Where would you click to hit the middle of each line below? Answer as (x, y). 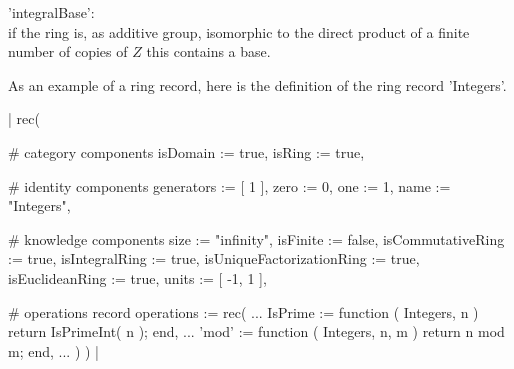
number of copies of (68, 51)
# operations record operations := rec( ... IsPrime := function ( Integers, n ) (243, 311)
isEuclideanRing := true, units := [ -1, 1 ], (137, 277)
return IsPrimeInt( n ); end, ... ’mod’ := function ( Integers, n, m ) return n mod (256, 331)
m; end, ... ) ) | (53, 350)
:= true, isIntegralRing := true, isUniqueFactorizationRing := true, (214, 258)
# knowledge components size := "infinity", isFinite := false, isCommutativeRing (256, 238)
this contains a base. (208, 51)
